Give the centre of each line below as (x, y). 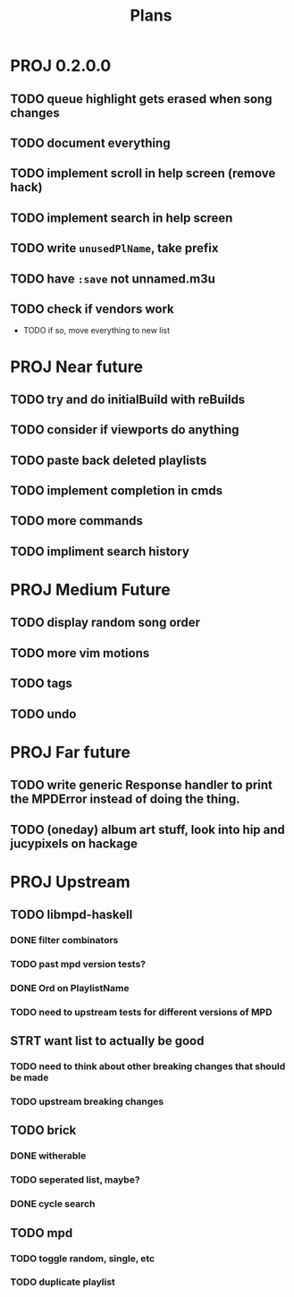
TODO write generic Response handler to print (142, 785)
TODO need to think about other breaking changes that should (148, 1066)
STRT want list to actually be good (107, 1041)
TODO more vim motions (80, 653)
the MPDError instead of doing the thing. (125, 800)
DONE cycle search (53, 1204)
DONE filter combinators (64, 940)
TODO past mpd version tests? (78, 964)
